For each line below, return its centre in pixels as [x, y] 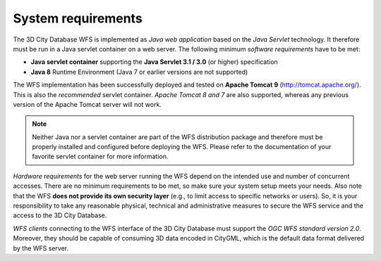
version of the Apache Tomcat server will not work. [87, 104]
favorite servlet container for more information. [100, 157]
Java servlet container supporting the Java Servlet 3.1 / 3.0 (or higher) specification [154, 62]
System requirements [78, 18]
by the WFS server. [41, 248]
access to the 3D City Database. [60, 215]
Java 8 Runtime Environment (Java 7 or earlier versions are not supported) [139, 72]
